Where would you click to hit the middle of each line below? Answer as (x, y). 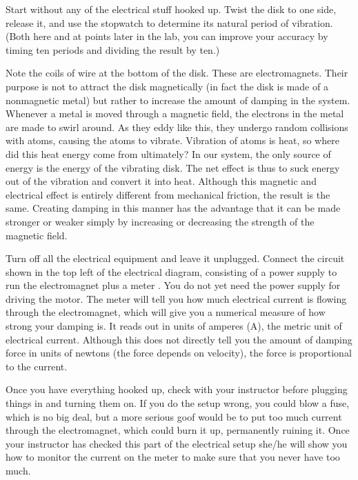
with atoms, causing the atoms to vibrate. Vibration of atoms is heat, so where (172, 140)
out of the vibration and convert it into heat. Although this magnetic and (161, 181)
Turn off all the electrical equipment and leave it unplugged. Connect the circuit (175, 258)
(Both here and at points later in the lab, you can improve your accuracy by (167, 36)
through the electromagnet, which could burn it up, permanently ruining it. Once (178, 430)
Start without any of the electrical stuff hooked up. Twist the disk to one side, (171, 9)
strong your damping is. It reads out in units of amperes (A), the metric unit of (174, 326)
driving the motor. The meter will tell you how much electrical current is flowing (176, 298)
